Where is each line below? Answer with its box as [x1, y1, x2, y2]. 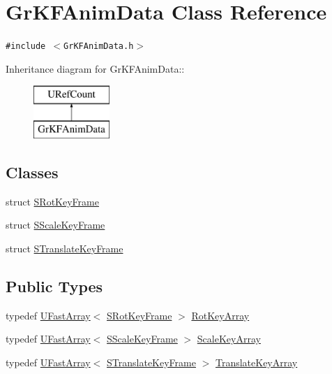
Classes [6, 161, 59, 182]
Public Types [6, 275, 103, 296]
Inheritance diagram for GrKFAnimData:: [6, 61, 185, 75]
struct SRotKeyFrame [6, 194, 99, 208]
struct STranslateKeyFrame [6, 240, 123, 255]
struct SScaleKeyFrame [6, 217, 105, 232]
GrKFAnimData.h [63, 41, 134, 52]
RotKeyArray [191, 308, 250, 322]
